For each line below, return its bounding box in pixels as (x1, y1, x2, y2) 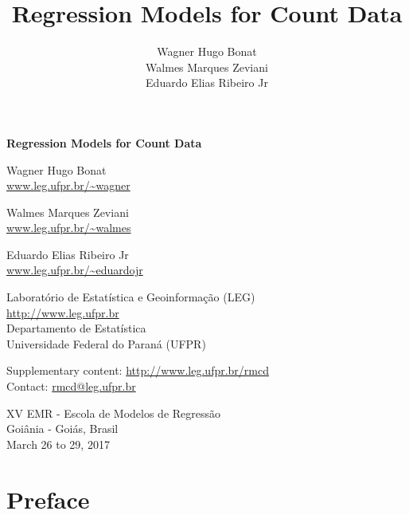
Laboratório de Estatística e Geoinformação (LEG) (6, 289, 255, 305)
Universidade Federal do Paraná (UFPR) (6, 335, 206, 352)
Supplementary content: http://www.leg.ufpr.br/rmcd (6, 362, 270, 379)
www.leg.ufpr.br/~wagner (6, 177, 130, 194)
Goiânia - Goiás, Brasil (6, 420, 119, 437)
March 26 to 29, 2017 (6, 435, 110, 452)
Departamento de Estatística (6, 320, 146, 336)
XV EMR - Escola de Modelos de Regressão (6, 404, 221, 421)
